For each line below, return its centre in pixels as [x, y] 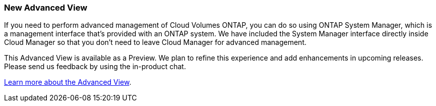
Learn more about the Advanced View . [68, 82]
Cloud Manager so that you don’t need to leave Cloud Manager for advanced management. [155, 42]
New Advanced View [46, 8]
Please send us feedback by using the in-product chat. [95, 67]
